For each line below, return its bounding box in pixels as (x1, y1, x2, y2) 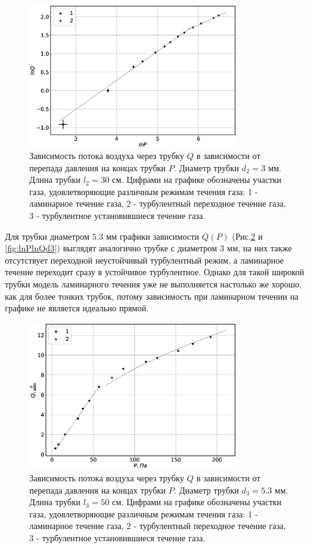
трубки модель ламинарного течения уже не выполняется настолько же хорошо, (5, 278, 302, 291)
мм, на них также (227, 242, 293, 254)
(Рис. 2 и (231, 229, 263, 242)
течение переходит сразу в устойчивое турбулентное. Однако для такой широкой (5, 265, 305, 278)
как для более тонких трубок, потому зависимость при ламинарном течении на (5, 289, 299, 302)
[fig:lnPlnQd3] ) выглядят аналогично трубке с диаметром (5, 242, 217, 254)
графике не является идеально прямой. (5, 302, 149, 314)
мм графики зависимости (106, 229, 200, 242)
